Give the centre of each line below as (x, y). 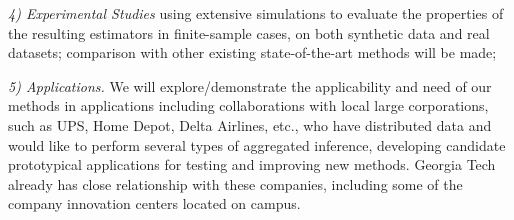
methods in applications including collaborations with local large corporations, (248, 105)
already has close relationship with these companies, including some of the (235, 183)
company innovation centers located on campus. (154, 203)
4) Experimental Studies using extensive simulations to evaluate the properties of (256, 13)
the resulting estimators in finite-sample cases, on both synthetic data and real (249, 32)
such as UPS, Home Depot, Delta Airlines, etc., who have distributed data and (250, 124)
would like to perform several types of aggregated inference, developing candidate (257, 144)
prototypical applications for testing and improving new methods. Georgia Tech (252, 164)
